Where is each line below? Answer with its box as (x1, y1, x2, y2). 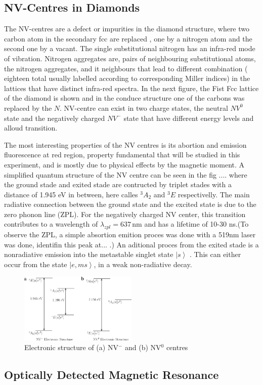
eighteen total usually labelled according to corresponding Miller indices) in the (4, 73, 250, 83)
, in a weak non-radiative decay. (94, 259, 192, 270)
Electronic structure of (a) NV (24, 342, 118, 353)
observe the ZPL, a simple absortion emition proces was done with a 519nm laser (4, 229, 256, 240)
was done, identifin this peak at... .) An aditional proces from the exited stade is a (4, 239, 259, 249)
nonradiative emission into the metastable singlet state (4, 249, 173, 260)
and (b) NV (124, 342, 161, 353)
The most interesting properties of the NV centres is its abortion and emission (4, 139, 247, 150)
